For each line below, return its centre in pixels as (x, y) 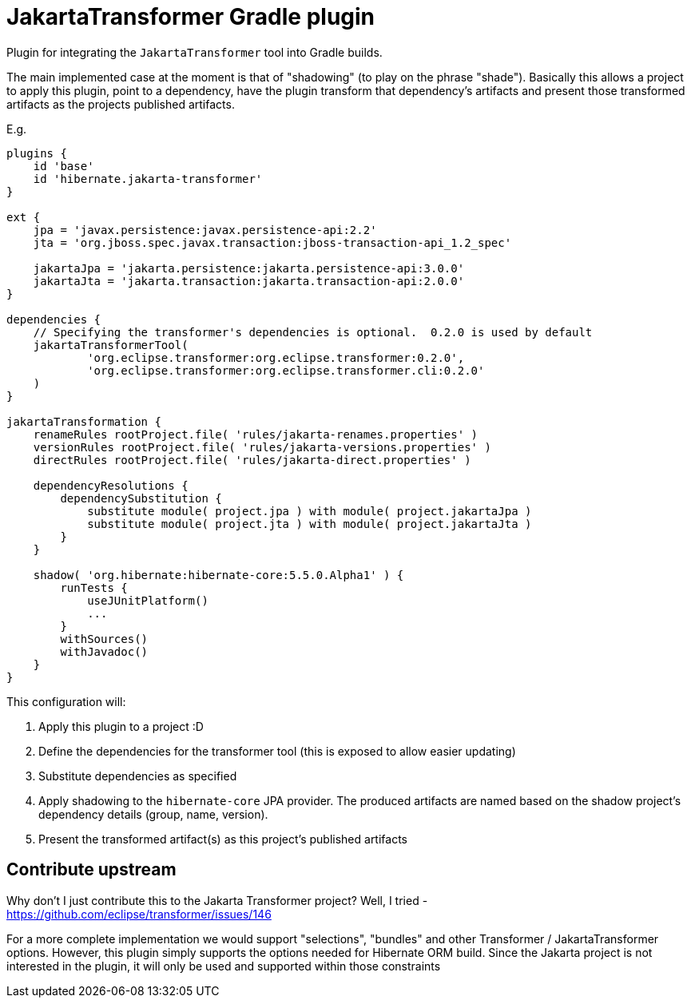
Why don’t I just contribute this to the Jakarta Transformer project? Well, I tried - (217, 900)
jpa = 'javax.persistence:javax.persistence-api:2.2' (205, 230)
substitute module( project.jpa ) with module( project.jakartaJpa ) (310, 511)
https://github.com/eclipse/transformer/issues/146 (139, 914)
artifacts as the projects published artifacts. (121, 104)
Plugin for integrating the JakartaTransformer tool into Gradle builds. (195, 52)
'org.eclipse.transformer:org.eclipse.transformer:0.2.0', (276, 357)
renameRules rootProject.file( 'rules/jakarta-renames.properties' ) (256, 434)
